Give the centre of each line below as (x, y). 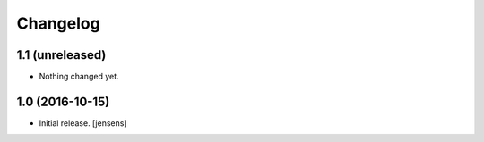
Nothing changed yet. (79, 77)
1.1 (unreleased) (61, 55)
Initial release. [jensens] (83, 123)
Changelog (58, 23)
